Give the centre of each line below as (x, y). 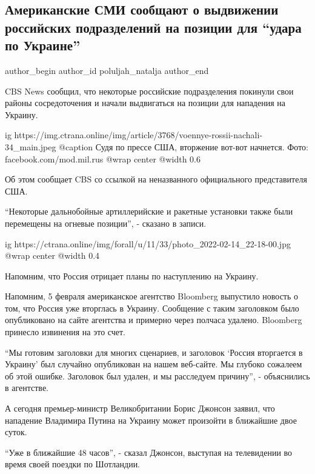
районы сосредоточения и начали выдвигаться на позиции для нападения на (145, 103)
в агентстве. (27, 388)
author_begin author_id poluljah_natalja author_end (107, 70)
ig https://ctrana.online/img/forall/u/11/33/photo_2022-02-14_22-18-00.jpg (148, 243)
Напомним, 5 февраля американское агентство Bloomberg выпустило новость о (152, 296)
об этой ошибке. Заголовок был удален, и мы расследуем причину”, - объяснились (157, 376)
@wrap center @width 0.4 (52, 255)
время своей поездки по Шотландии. (73, 464)
